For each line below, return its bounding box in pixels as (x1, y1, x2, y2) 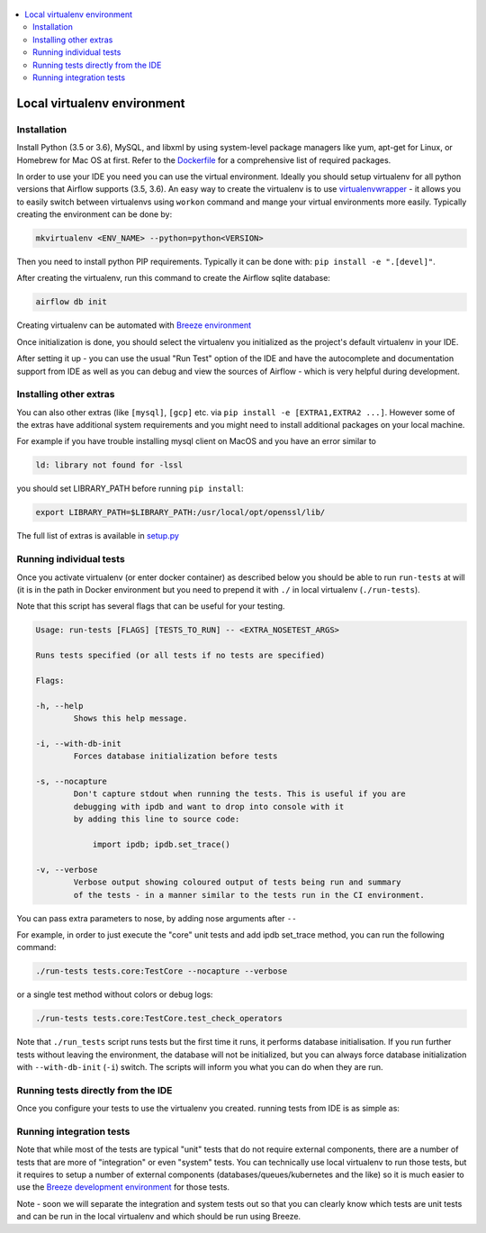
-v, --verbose (35, 865, 98, 875)
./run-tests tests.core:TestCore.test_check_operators (35, 1013, 283, 1024)
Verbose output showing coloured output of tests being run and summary (73, 877, 401, 887)
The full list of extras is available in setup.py (16, 530, 180, 541)
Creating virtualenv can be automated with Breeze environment (16, 320, 252, 331)
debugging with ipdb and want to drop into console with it (73, 802, 345, 811)
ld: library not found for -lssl (35, 460, 184, 470)
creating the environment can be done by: (16, 209, 173, 220)
